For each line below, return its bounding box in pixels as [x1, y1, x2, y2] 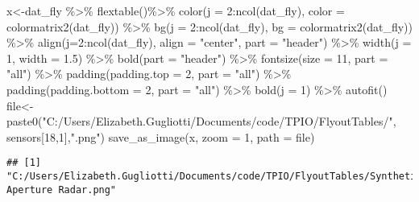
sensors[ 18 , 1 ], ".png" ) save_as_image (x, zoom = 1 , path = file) [6, 128, 315, 145]
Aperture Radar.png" [6, 183, 117, 196]
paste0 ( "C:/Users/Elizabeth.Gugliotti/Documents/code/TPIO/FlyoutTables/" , [6, 113, 396, 130]
